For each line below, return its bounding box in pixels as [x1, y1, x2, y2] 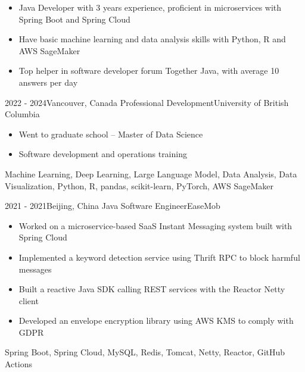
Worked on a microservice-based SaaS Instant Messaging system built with [18, 219, 292, 232]
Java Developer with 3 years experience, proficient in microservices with [18, 1, 282, 13]
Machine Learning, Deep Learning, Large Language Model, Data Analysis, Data [5, 167, 297, 180]
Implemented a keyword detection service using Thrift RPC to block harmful [18, 251, 300, 263]
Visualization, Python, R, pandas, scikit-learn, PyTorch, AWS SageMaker [5, 179, 273, 192]
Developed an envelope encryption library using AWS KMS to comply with [18, 314, 294, 327]
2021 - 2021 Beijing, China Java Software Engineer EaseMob [5, 199, 220, 212]
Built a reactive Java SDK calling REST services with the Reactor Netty [18, 283, 285, 295]
